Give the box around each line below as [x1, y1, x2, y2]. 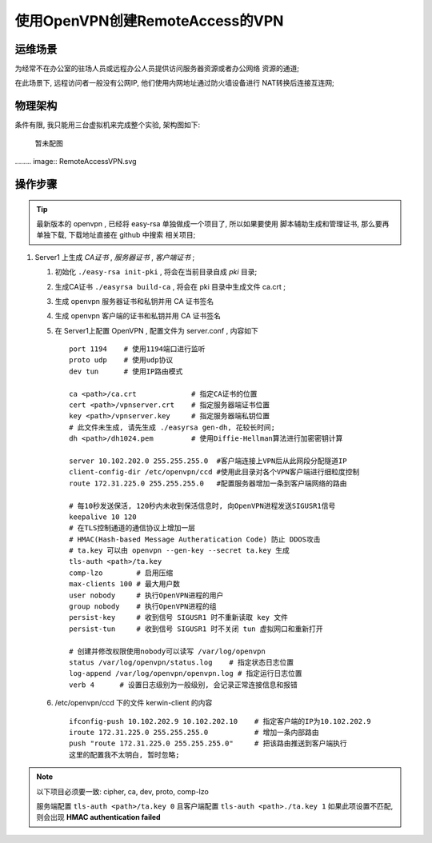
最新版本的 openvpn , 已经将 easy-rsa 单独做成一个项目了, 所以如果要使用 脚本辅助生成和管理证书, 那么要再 [36, 218, 390, 228]
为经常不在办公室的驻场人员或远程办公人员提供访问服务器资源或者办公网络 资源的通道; [14, 64, 300, 74]
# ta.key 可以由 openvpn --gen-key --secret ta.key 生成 [69, 546, 290, 555]
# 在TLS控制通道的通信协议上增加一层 [69, 524, 196, 533]
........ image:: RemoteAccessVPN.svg [14, 157, 137, 166]
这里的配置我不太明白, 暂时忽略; [69, 750, 180, 759]
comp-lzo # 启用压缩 [69, 568, 174, 577]
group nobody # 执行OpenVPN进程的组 [69, 602, 217, 611]
